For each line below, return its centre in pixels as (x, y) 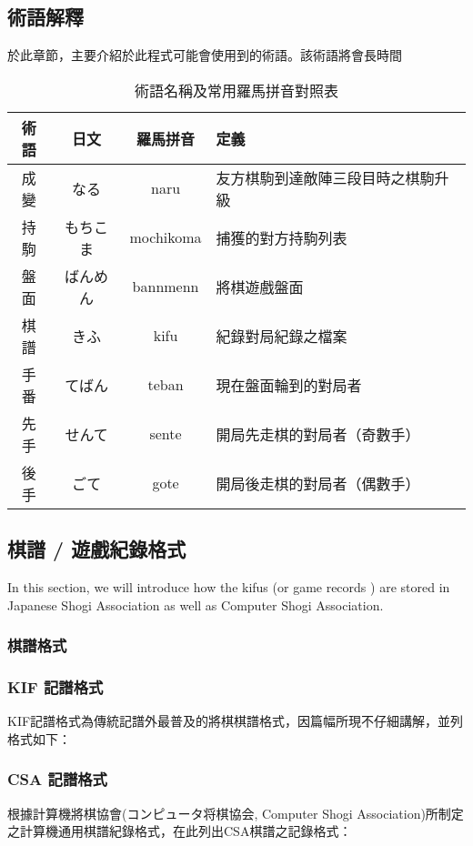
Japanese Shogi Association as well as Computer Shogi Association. (196, 604)
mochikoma (166, 237)
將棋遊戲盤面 (260, 287)
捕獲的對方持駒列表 (282, 237)
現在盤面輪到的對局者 (289, 385)
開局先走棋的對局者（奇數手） (318, 434)
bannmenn (166, 287)
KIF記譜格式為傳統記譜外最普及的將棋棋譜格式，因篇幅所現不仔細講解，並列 (236, 721)
